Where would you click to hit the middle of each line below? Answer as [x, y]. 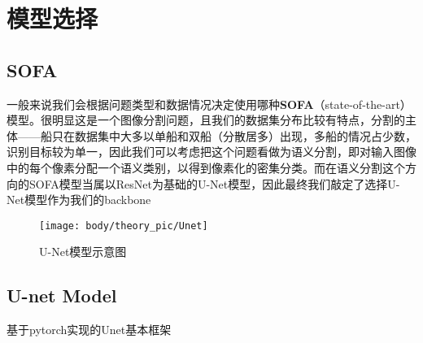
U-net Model [62, 295]
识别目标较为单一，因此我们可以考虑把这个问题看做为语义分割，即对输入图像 [211, 152]
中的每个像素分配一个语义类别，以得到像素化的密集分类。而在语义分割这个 [206, 167]
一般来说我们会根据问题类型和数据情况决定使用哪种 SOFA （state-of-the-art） [209, 104]
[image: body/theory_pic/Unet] [124, 226]
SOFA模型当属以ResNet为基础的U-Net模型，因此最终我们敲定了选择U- [214, 183]
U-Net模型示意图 [83, 252]
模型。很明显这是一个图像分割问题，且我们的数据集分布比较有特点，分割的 [206, 120]
